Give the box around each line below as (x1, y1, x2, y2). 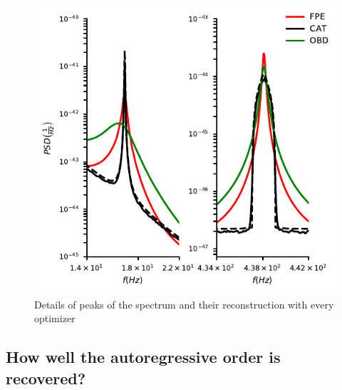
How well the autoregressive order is (6, 346, 281, 368)
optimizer (34, 311, 76, 326)
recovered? (6, 366, 86, 389)
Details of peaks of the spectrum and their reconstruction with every (34, 296, 334, 311)
